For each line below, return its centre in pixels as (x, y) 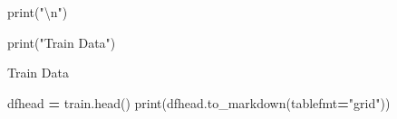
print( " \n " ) (38, 12)
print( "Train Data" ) (62, 42)
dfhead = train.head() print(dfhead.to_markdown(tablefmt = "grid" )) (199, 102)
